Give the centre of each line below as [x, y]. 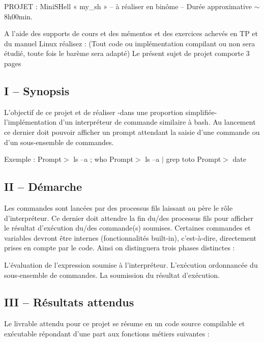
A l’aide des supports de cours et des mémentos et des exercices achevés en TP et [131, 33]
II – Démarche [43, 187]
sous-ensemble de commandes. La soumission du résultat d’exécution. [112, 275]
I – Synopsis [37, 90]
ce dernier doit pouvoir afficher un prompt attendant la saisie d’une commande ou [132, 132]
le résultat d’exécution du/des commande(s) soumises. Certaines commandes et [127, 228]
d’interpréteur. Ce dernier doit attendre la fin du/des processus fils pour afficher [129, 218]
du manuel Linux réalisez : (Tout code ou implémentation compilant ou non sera [130, 43]
